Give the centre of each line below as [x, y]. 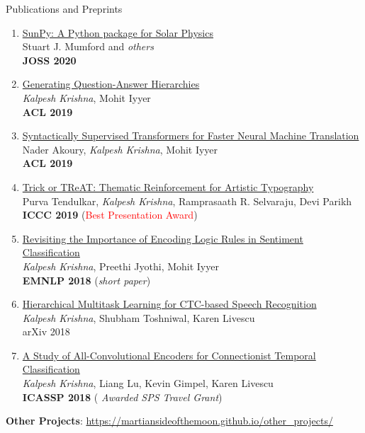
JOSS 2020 [49, 60]
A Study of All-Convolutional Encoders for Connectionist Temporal [169, 355]
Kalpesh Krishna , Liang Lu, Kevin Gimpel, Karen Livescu [148, 383]
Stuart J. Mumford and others [88, 46]
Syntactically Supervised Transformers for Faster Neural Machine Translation [191, 135]
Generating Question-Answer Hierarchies [111, 84]
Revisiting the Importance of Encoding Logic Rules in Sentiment [163, 238]
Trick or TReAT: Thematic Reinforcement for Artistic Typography [168, 186]
